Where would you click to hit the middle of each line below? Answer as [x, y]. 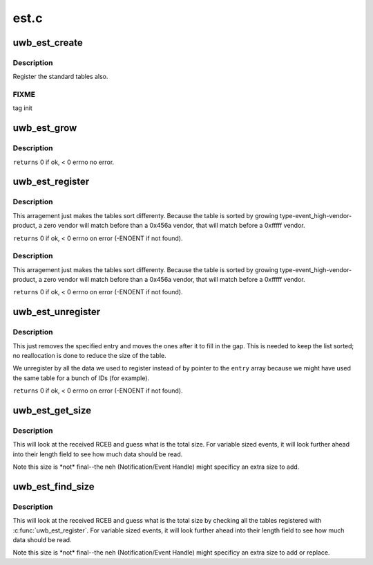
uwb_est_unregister [57, 312]
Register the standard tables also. [60, 77]
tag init [22, 108]
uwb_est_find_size [54, 486]
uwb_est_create [48, 43]
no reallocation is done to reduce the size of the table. [90, 356]
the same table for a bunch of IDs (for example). [81, 378]
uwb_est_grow [45, 128]
